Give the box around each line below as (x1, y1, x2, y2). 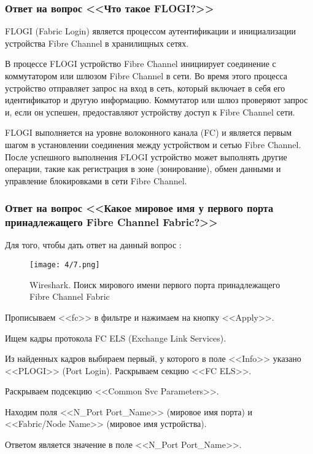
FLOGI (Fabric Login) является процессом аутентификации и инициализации (5, 25, 296, 37)
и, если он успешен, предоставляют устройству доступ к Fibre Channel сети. (5, 105, 295, 118)
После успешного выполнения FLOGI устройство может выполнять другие (5, 150, 287, 163)
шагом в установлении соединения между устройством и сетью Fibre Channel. (5, 138, 301, 151)
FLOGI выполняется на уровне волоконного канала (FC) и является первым (5, 126, 292, 139)
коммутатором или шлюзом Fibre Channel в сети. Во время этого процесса (5, 69, 288, 82)
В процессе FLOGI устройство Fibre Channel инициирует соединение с (5, 57, 276, 70)
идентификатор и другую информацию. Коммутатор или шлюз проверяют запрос (5, 93, 308, 106)
